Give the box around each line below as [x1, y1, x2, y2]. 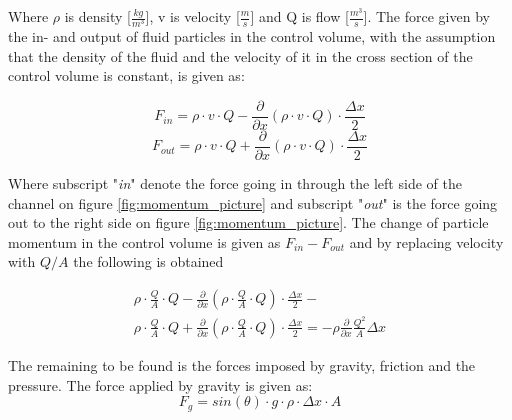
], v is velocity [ [145, 6, 240, 26]
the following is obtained [73, 251, 224, 272]
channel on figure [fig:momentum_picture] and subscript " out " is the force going [8, 192, 498, 213]
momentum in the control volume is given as [8, 231, 281, 252]
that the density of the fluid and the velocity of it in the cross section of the [8, 45, 473, 66]
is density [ [64, 6, 131, 26]
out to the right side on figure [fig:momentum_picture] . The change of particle [8, 212, 489, 233]
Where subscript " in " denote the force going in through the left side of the [8, 173, 462, 194]
